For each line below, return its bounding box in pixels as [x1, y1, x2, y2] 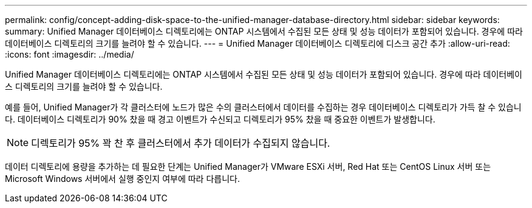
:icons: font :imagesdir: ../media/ [5, 49, 134, 59]
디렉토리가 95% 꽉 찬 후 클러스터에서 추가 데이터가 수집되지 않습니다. [31, 137, 330, 149]
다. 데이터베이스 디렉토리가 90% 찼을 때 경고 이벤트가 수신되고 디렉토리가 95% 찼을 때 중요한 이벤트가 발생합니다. [5, 114, 435, 124]
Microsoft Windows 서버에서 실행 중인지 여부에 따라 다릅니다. [5, 173, 240, 184]
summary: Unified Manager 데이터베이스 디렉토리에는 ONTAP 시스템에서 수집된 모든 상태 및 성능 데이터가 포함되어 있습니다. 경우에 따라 [5, 26, 523, 36]
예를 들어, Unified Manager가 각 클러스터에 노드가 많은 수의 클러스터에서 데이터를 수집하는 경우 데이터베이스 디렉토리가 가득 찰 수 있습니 [5, 102, 522, 112]
